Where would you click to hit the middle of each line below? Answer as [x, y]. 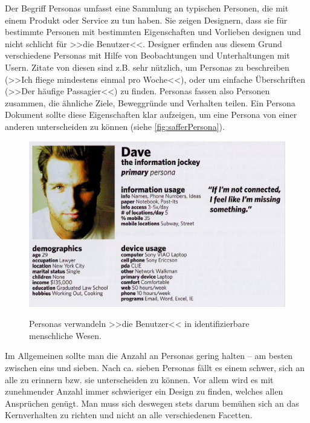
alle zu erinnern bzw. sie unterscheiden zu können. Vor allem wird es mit [139, 379]
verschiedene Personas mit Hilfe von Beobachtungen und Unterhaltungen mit [147, 55]
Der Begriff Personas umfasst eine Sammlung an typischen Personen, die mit [147, 8]
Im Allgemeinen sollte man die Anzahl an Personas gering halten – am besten [149, 356]
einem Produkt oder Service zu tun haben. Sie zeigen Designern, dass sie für [146, 20]
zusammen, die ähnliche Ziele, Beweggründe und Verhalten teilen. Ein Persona [150, 102]
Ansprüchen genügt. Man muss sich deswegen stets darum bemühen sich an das [152, 403]
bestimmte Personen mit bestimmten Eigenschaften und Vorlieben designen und [153, 32]
